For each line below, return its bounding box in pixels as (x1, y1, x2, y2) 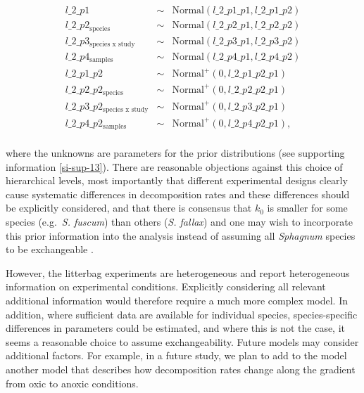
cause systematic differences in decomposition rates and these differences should (6, 186, 350, 201)
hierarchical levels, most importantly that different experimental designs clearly (6, 173, 348, 188)
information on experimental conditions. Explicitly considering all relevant (6, 279, 326, 294)
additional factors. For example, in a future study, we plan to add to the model (6, 348, 347, 363)
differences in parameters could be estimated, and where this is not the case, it (6, 321, 346, 335)
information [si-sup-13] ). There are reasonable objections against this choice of (6, 159, 343, 174)
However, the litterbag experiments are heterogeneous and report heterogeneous (6, 265, 350, 280)
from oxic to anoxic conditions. (6, 375, 139, 390)
